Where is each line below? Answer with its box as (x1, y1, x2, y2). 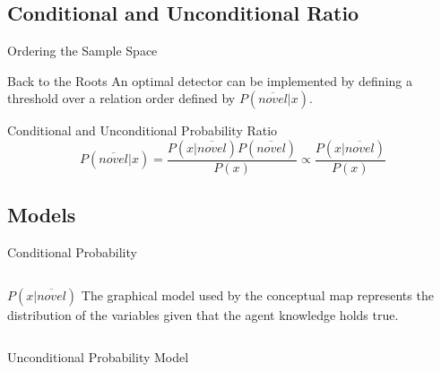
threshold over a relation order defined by (7, 89, 236, 108)
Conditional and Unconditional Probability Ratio (7, 121, 278, 140)
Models (7, 201, 76, 229)
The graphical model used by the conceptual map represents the (81, 285, 434, 304)
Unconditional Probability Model (7, 348, 189, 367)
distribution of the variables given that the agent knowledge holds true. (7, 305, 399, 324)
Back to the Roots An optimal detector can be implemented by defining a (7, 71, 412, 90)
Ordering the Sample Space (7, 41, 158, 60)
